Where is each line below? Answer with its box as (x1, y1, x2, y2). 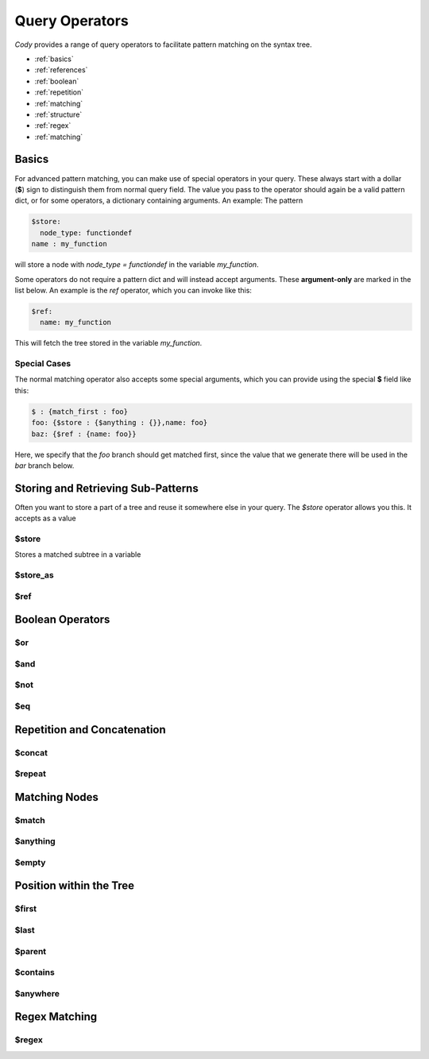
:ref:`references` (34, 65, 88, 75)
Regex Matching (14, 1010, 98, 1024)
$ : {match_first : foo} (31, 407, 129, 416)
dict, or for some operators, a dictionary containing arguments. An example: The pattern (14, 195, 303, 206)
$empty (14, 856, 46, 868)
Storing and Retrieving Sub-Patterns (14, 481, 199, 495)
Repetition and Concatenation (14, 723, 166, 736)
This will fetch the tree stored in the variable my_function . (14, 338, 203, 348)
